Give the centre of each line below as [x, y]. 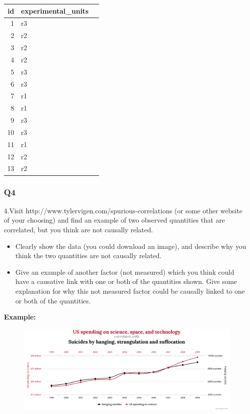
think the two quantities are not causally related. [88, 255]
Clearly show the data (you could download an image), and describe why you [131, 246]
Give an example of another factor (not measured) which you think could [125, 272]
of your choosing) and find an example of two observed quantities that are [115, 220]
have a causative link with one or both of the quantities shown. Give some [126, 281]
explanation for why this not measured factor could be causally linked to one [130, 291]
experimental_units [55, 10]
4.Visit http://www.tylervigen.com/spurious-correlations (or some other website [123, 210]
